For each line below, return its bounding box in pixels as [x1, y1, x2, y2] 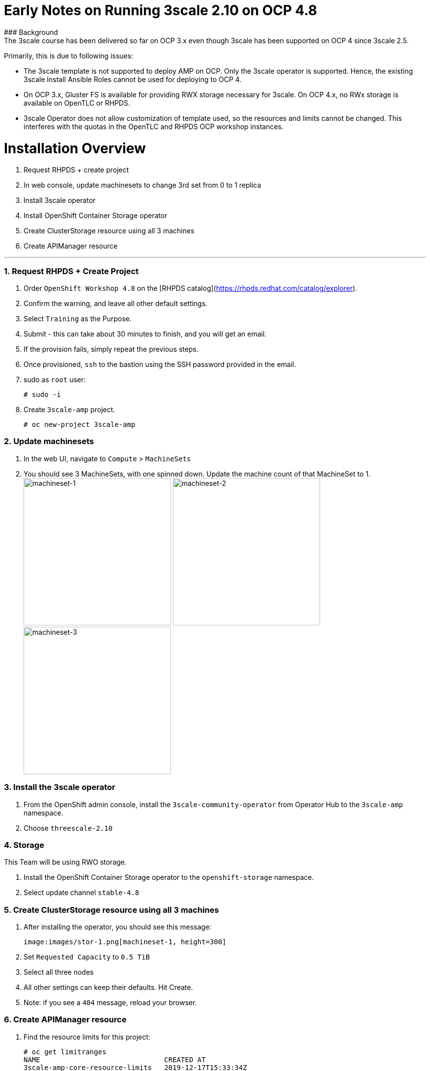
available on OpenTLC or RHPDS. [24, 98, 131, 107]
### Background [4, 28, 58, 36]
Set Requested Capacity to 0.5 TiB [24, 953, 150, 961]
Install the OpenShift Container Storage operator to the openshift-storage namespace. [24, 873, 314, 882]
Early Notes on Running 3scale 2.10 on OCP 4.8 [4, 2, 317, 19]
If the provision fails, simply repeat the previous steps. [24, 345, 199, 353]
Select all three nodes [24, 968, 94, 976]
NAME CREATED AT [24, 1055, 206, 1064]
